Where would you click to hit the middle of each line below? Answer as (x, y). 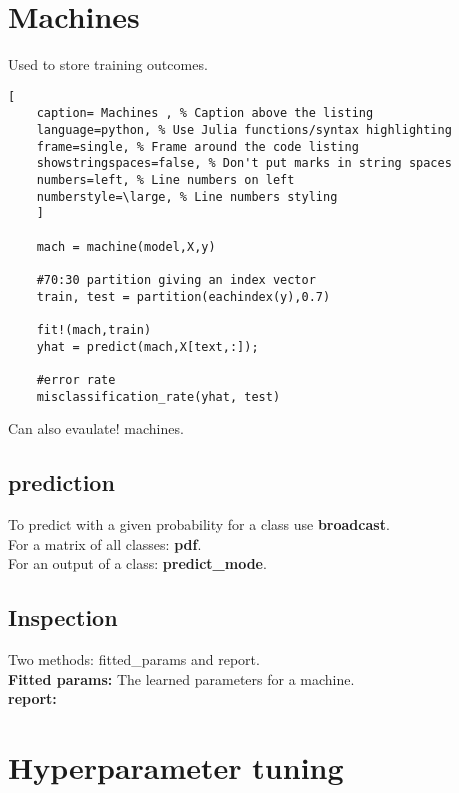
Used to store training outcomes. (108, 64)
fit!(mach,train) (94, 329)
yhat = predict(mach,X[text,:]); (147, 346)
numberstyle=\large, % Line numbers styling (187, 196)
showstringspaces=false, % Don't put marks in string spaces (244, 163)
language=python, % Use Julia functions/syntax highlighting (244, 130)
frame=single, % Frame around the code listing (197, 146)
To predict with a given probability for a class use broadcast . (199, 523)
